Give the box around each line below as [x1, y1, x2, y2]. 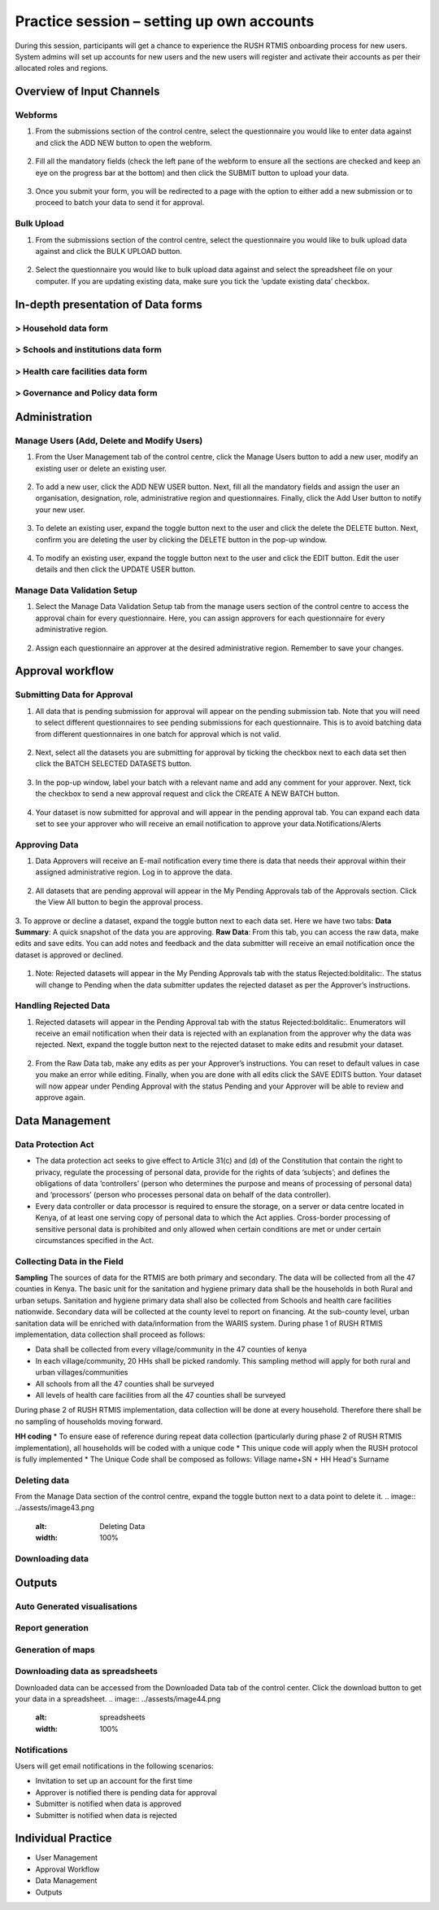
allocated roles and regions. [15, 64, 109, 73]
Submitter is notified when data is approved [35, 1799, 182, 1809]
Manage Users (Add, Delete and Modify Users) [15, 435, 203, 446]
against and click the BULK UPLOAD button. [35, 246, 183, 256]
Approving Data [15, 839, 79, 850]
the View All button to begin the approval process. [35, 897, 203, 907]
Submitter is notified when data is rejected [35, 1810, 178, 1820]
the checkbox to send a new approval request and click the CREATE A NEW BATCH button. [35, 789, 341, 799]
